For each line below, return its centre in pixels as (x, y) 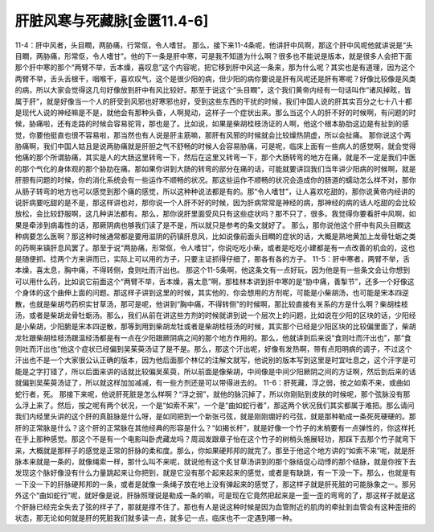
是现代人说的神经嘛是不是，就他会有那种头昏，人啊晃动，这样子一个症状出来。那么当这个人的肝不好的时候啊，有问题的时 (215, 112)
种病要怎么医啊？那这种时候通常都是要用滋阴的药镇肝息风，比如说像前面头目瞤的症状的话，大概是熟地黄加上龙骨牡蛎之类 (215, 237)
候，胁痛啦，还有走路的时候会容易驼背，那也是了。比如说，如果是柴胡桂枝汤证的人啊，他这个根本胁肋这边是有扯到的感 (212, 124)
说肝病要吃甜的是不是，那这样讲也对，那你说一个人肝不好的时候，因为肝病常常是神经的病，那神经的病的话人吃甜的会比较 (215, 203)
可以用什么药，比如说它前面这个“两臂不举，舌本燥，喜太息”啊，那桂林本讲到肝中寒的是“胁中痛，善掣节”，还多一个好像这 (215, 281)
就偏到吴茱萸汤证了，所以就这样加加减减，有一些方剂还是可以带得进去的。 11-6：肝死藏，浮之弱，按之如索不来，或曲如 (213, 383)
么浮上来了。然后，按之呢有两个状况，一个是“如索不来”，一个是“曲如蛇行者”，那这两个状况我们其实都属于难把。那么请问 (215, 406)
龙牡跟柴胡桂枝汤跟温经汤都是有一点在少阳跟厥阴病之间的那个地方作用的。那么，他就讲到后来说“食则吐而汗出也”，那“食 (213, 337)
